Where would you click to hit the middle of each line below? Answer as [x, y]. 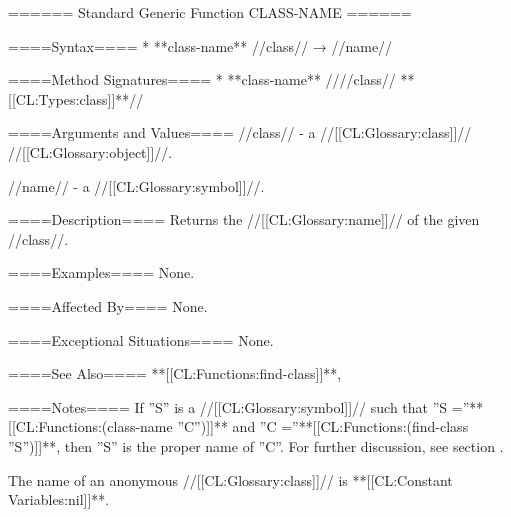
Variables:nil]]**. [59, 499]
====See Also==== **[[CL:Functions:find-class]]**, [175, 373]
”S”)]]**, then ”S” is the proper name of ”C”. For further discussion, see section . [256, 445]
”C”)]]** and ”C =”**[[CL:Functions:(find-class [323, 426]
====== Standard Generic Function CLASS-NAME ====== [210, 12]
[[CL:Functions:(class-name [90, 426]
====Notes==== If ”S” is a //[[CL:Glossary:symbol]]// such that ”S [228, 406]
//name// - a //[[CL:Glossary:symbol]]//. [136, 185]
